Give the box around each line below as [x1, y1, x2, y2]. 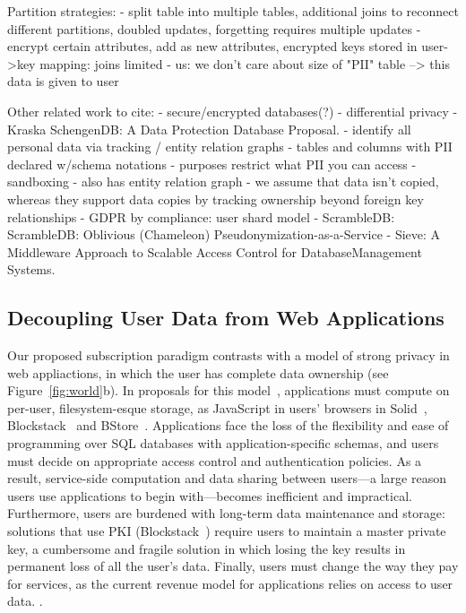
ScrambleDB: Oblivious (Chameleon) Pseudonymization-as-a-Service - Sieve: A [7, 225, 441, 244]
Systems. [7, 260, 56, 279]
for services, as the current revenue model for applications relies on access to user [7, 574, 453, 592]
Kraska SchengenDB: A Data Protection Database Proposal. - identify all [7, 119, 411, 138]
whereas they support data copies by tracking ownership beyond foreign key [7, 189, 424, 208]
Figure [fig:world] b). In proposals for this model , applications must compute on [7, 381, 450, 400]
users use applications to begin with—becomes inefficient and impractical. [7, 486, 412, 505]
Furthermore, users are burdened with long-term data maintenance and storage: [7, 504, 445, 522]
